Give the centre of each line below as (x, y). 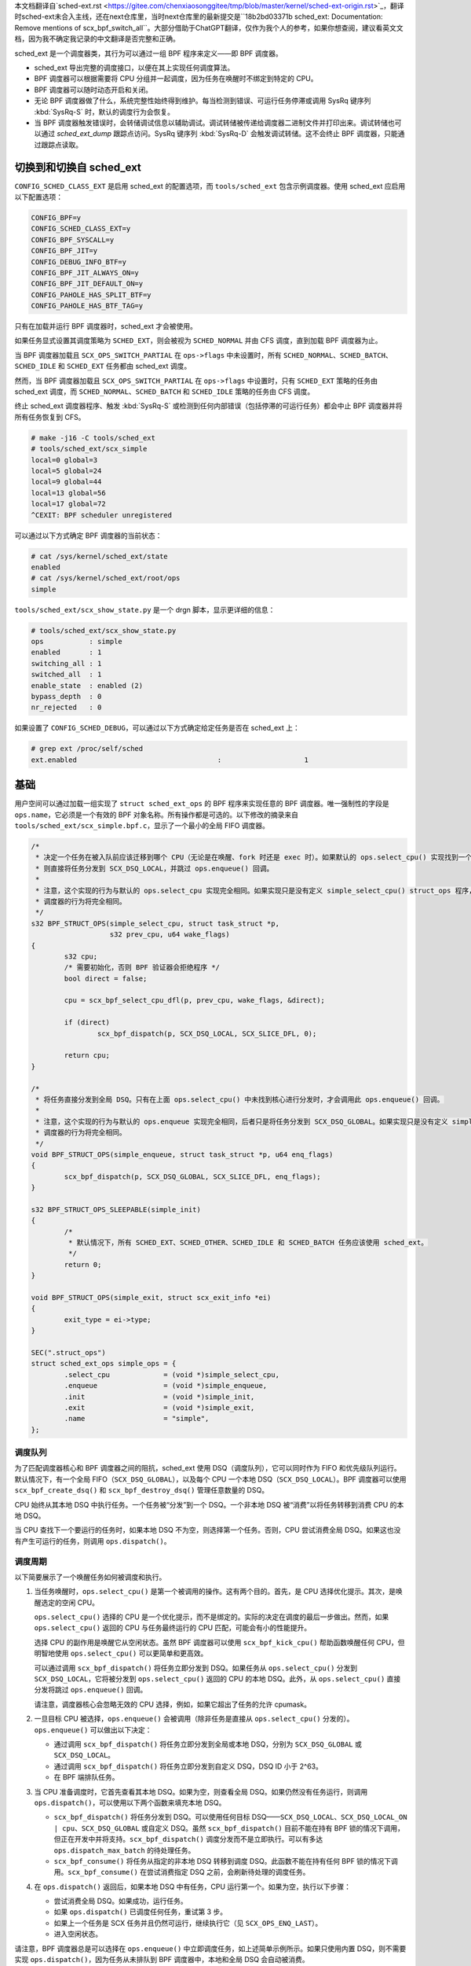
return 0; (83, 1265)
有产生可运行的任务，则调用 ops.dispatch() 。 (93, 1541)
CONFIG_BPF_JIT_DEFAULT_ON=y (87, 284)
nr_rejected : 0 (66, 707)
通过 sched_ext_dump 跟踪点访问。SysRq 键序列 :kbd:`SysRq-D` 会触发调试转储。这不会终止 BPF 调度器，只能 (219, 134)
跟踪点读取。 (61, 145)
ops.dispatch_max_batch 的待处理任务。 (124, 1850)
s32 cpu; (81, 956)
